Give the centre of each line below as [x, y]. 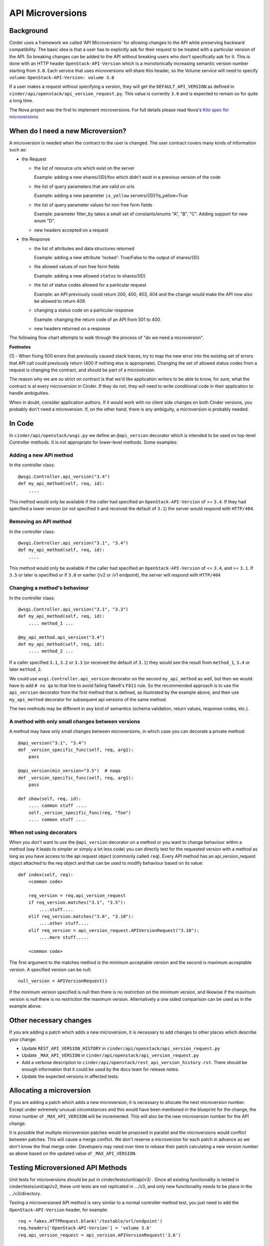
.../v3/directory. [25, 1193]
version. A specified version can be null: [50, 969]
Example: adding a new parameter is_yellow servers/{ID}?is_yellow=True [111, 196]
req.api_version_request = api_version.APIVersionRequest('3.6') [100, 1235]
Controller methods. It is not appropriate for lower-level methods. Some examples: [93, 442]
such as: [18, 150]
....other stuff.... [64, 924]
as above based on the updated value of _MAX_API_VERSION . [73, 1153]
